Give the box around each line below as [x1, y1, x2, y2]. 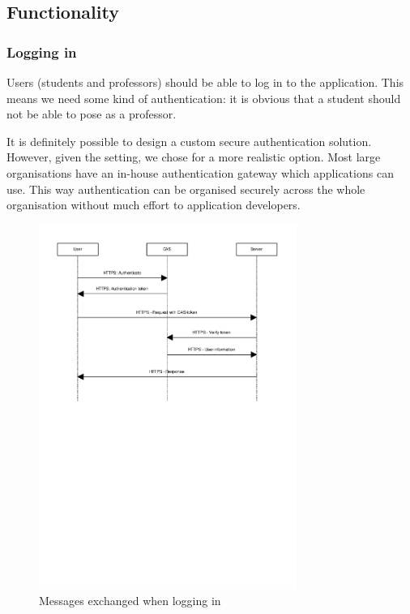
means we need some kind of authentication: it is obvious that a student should [6, 89, 401, 106]
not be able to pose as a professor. [6, 105, 177, 122]
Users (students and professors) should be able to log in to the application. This [6, 74, 404, 90]
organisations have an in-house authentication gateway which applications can [6, 164, 394, 181]
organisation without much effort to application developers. [6, 196, 301, 213]
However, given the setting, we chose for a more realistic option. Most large [6, 148, 381, 165]
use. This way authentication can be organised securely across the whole [6, 180, 365, 197]
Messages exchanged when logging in [39, 592, 221, 609]
